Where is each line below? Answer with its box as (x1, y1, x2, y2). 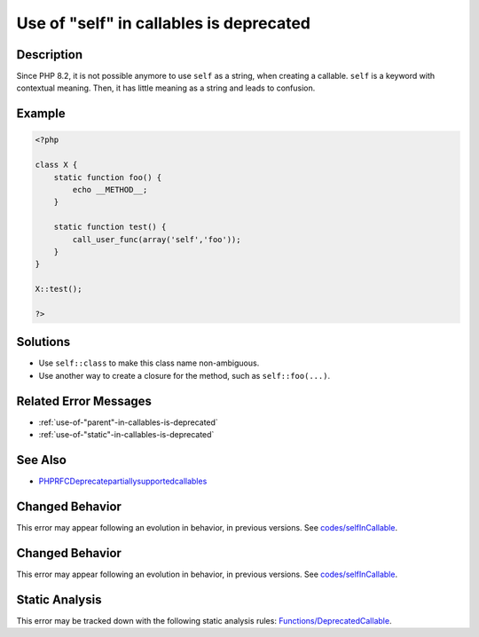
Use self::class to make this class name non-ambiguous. (38, 358, 260, 368)
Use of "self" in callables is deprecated (16, 13, 310, 33)
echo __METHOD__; (72, 185, 148, 195)
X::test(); (35, 284, 82, 295)
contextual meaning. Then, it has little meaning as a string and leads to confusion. (16, 83, 316, 93)
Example (16, 106, 66, 122)
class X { (35, 160, 78, 170)
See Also (16, 452, 67, 468)
